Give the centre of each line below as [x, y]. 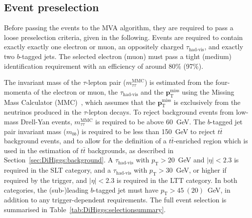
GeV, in [219, 189]
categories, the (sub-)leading [46, 189]
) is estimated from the [179, 82]
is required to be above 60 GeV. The [150, 121]
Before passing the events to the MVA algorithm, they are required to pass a [119, 28]
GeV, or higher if [201, 170]
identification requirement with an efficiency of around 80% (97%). [104, 66]
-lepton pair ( [106, 82]
